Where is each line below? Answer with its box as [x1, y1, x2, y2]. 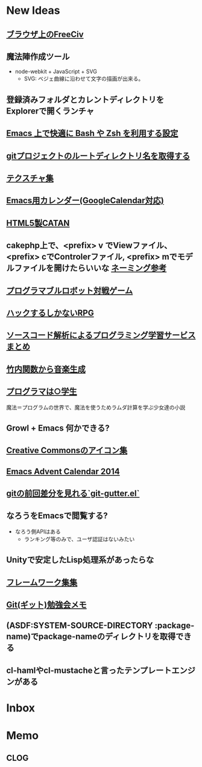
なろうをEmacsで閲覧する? [6, 511, 108, 521]
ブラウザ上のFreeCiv [6, 29, 84, 39]
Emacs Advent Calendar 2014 [6, 466, 120, 477]
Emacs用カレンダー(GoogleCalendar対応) [6, 196, 165, 206]
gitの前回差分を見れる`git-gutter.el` [6, 489, 140, 499]
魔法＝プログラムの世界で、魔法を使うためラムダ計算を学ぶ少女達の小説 [6, 403, 186, 411]
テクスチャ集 [6, 173, 54, 183]
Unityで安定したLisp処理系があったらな [6, 555, 154, 565]
